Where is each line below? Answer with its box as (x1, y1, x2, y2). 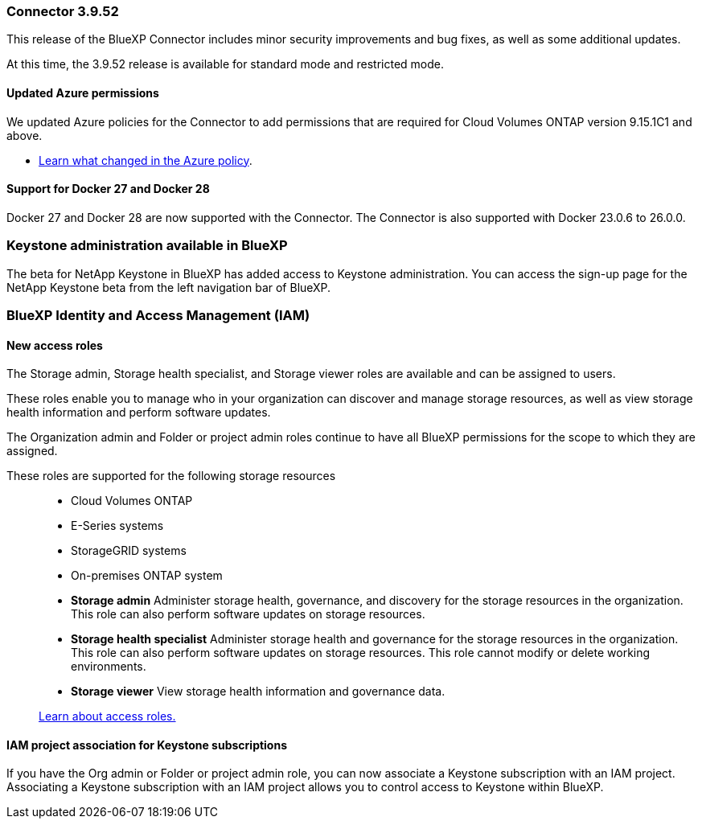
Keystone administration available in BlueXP (6, 237, 288, 254)
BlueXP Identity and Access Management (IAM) (6, 306, 310, 323)
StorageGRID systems (71, 544, 187, 558)
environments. (71, 659, 146, 674)
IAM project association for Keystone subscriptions (6, 737, 288, 752)
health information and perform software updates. (6, 405, 271, 420)
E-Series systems (71, 519, 164, 533)
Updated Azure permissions (6, 85, 159, 100)
